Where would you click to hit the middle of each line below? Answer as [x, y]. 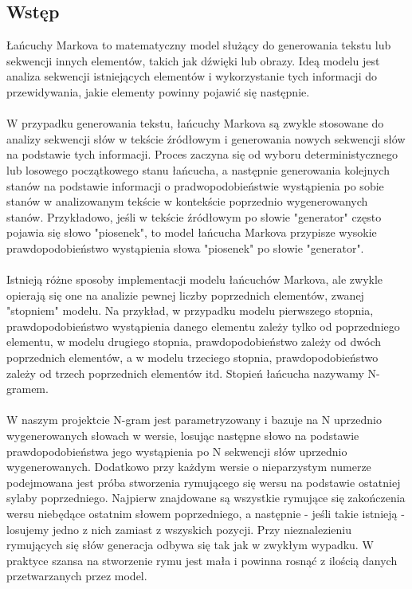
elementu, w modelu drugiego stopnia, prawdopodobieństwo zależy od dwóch [194, 342]
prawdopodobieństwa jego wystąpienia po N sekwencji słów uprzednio [177, 451]
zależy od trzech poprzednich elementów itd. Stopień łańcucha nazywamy [185, 373]
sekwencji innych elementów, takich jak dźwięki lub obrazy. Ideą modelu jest [193, 60]
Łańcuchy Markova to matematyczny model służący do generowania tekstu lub [199, 45]
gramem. [27, 389]
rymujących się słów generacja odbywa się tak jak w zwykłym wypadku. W [190, 545]
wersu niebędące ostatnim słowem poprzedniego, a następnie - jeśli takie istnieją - [206, 514]
